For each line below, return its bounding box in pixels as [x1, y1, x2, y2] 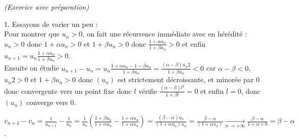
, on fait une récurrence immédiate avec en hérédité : [82, 28, 247, 39]
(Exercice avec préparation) [4, 2, 89, 12]
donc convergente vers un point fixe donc [4, 85, 132, 96]
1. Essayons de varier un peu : [4, 18, 98, 29]
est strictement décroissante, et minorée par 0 [117, 74, 260, 85]
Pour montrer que [4, 28, 60, 39]
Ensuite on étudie [4, 62, 59, 73]
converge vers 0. [26, 97, 76, 108]
